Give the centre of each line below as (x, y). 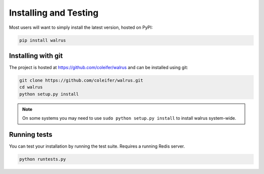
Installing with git (36, 55)
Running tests (31, 134)
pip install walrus (43, 40)
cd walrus (31, 87)
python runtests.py (43, 159)
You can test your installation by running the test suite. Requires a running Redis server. (97, 146)
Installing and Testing (54, 13)
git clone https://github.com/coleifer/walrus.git (81, 80)
